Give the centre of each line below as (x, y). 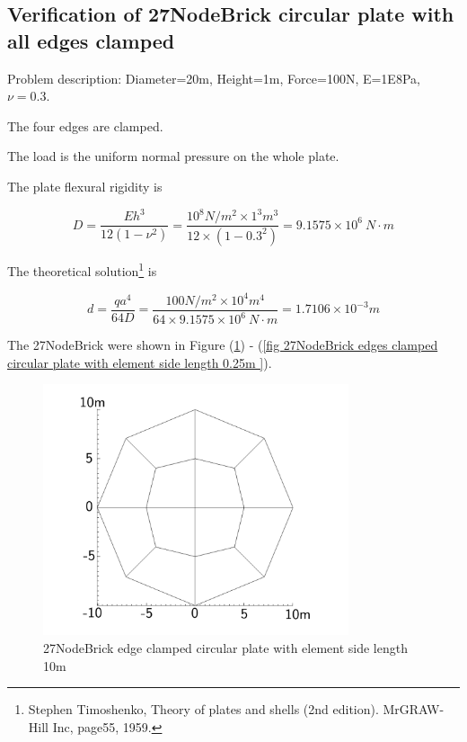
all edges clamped (91, 40)
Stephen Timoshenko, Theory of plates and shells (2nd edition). (203, 709)
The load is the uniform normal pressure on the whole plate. (173, 156)
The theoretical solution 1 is (82, 269)
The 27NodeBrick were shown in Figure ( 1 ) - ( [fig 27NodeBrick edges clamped (223, 345)
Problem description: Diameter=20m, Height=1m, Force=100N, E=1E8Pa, (214, 78)
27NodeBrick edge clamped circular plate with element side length (225, 647)
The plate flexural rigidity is (85, 186)
